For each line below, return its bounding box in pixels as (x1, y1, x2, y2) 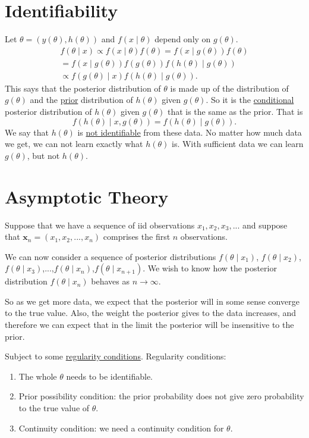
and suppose (242, 218, 288, 231)
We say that (5, 126, 49, 138)
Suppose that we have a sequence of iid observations (5, 218, 195, 231)
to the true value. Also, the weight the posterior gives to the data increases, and (5, 306, 297, 319)
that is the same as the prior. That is (167, 105, 303, 117)
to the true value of (18, 402, 90, 414)
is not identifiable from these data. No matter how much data (77, 126, 302, 138)
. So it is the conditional (206, 93, 294, 106)
